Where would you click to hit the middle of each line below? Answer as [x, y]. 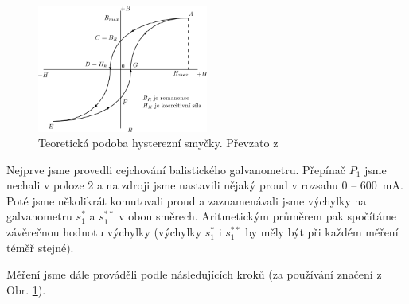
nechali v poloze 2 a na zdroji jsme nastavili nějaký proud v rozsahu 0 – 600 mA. [205, 185]
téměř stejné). [40, 247]
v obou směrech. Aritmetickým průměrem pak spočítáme [258, 216]
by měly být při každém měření [322, 232]
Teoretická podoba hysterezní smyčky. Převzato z [158, 143]
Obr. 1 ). [26, 289]
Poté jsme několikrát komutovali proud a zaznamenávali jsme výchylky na [187, 200]
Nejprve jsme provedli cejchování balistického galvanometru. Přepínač [176, 169]
